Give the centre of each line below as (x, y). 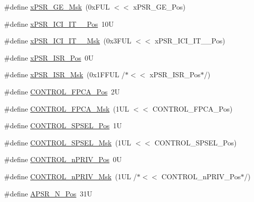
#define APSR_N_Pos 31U (48, 193)
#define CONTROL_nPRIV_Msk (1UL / (71, 176)
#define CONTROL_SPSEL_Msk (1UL (68, 142)
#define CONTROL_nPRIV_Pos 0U (63, 159)
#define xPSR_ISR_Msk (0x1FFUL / (65, 74)
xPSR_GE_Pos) (159, 7)
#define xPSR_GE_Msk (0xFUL (57, 7)
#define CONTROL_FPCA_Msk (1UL (67, 108)
